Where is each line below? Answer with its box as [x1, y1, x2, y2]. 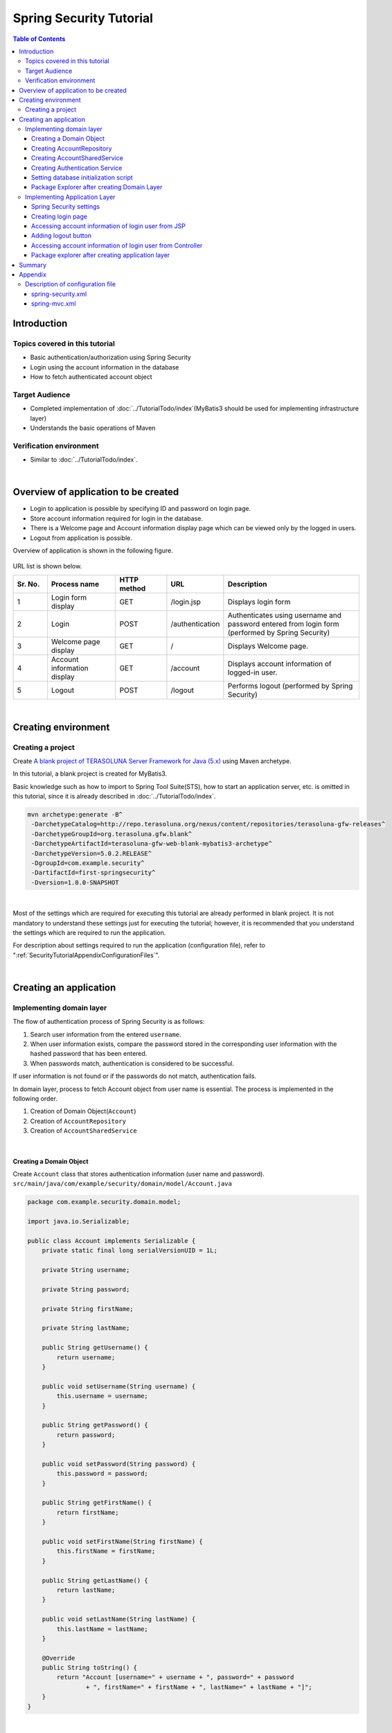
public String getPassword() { [42, 1421, 148, 1429]
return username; [56, 1353, 116, 1361]
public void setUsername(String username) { [42, 1382, 196, 1390]
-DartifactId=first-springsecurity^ [31, 869, 156, 877]
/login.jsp [170, 597, 201, 607]
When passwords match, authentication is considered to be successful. [30, 1059, 235, 1068]
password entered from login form [227, 619, 339, 629]
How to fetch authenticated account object [30, 373, 152, 381]
